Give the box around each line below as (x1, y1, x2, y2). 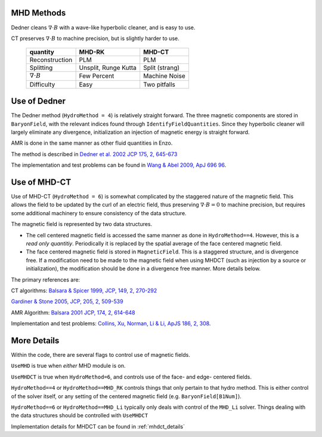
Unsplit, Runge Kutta (79, 63, 137, 72)
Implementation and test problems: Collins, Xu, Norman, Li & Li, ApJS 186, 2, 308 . (11, 320, 211, 327)
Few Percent (79, 72, 114, 80)
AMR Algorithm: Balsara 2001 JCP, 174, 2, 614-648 (11, 308, 135, 316)
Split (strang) (143, 63, 180, 72)
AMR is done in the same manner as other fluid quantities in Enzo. (11, 139, 173, 146)
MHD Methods (11, 8, 66, 18)
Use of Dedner (11, 96, 66, 106)
